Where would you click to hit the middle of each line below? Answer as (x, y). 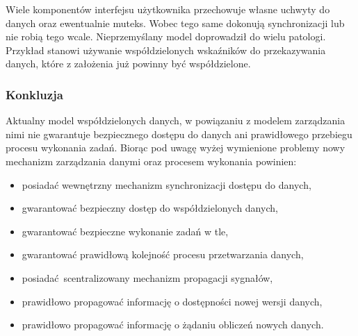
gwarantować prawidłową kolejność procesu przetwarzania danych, (163, 254)
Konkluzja (34, 94)
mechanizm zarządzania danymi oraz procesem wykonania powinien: (151, 161)
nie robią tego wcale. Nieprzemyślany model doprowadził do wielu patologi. (166, 36)
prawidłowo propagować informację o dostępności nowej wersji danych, (172, 301)
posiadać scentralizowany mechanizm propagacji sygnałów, (147, 277)
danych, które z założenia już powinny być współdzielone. (128, 64)
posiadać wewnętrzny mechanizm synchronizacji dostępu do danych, (166, 184)
